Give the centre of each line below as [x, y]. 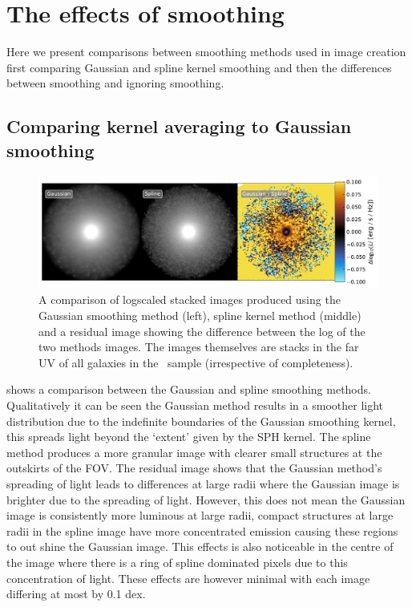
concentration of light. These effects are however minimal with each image [188, 578]
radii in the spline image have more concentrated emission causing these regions [202, 530]
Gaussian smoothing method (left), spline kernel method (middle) [200, 316]
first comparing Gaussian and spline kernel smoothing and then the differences [199, 67]
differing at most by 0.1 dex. [76, 594]
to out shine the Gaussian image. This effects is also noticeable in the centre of [200, 546]
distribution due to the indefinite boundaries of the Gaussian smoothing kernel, [201, 421]
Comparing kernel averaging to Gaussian [179, 126]
